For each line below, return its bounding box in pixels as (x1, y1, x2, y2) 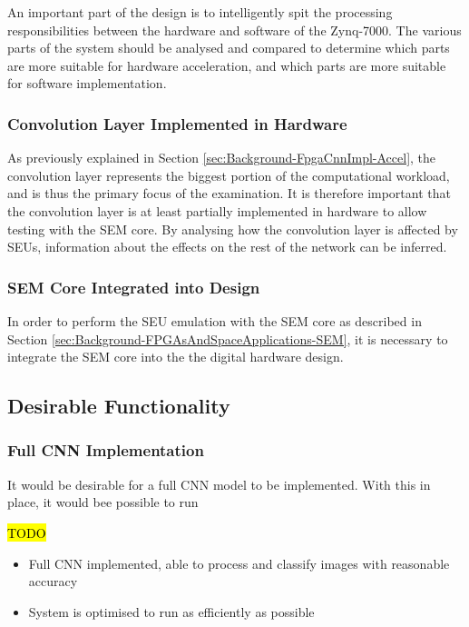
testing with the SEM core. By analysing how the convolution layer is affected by (7, 219, 458, 238)
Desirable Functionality (7, 392, 230, 420)
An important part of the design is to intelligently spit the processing (7, 3, 393, 21)
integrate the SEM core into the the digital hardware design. (7, 347, 344, 366)
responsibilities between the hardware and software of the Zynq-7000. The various (7, 20, 462, 39)
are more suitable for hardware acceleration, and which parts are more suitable (7, 55, 446, 75)
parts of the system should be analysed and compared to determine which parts (7, 38, 450, 57)
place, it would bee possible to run (7, 493, 199, 512)
